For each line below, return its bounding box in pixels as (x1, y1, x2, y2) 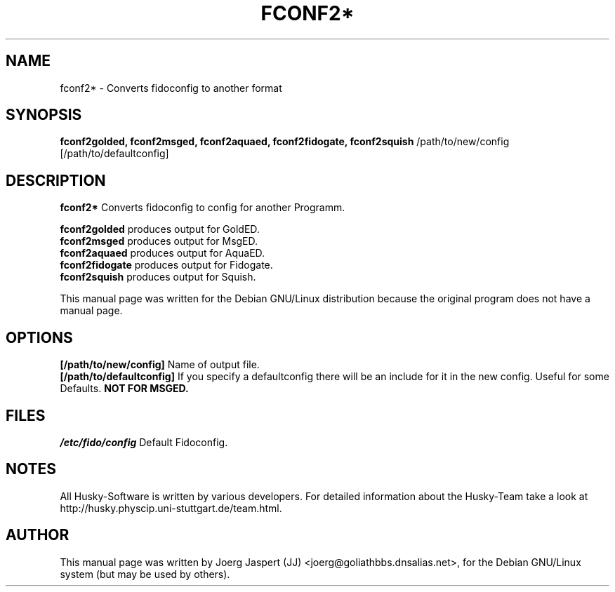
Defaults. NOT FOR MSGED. (60, 382, 189, 395)
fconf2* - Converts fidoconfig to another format (60, 81, 282, 94)
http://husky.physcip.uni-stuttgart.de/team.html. (60, 502, 282, 514)
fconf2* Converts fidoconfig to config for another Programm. (60, 201, 345, 214)
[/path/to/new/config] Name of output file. (60, 358, 260, 371)
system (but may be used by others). (60, 567, 230, 580)
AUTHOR (6, 526, 70, 544)
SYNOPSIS (6, 106, 82, 124)
